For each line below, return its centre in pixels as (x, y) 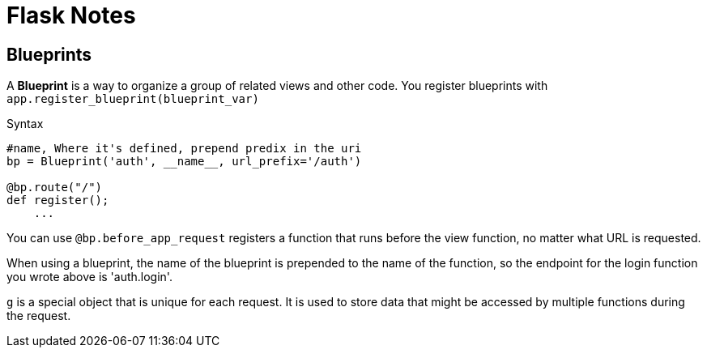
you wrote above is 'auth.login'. (89, 277)
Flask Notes (71, 15)
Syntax (25, 124)
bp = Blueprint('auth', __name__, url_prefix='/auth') (184, 162)
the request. (39, 316)
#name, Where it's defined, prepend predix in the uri (184, 149)
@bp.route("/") (55, 188)
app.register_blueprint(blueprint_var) (133, 99)
